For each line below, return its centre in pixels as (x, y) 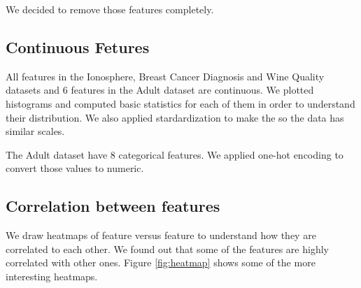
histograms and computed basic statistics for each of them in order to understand (180, 103)
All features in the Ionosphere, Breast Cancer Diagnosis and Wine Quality (165, 76)
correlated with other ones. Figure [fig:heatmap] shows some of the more (161, 262)
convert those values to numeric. (75, 168)
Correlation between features (113, 206)
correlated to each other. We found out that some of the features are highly (167, 249)
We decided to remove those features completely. (110, 9)
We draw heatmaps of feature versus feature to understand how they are (161, 235)
